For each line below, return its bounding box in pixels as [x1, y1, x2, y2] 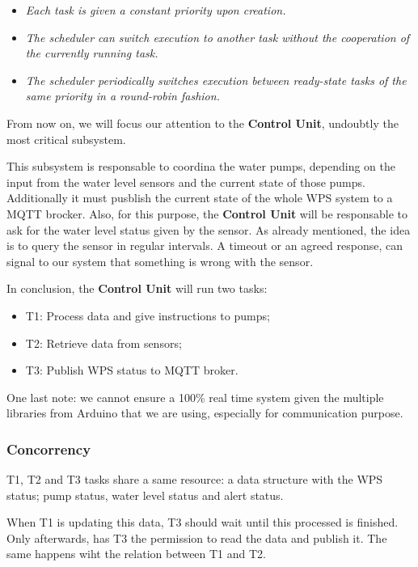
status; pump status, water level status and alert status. [6, 486, 284, 503]
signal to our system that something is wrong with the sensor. [6, 252, 314, 269]
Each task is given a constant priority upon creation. [25, 2, 286, 18]
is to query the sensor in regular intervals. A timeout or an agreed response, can [6, 237, 403, 254]
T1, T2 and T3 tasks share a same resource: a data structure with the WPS [6, 471, 383, 488]
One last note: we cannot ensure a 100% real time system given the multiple [6, 388, 384, 405]
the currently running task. [25, 44, 158, 61]
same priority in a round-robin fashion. [25, 87, 220, 104]
